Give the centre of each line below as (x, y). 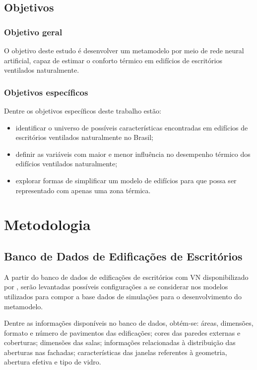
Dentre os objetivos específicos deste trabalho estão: (83, 111)
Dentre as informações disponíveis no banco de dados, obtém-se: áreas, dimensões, (129, 323)
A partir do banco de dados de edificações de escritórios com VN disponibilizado (126, 277)
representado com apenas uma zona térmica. (83, 190)
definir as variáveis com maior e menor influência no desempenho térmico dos (133, 154)
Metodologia (47, 224)
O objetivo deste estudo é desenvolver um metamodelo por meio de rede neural (124, 50)
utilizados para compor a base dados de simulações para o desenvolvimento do (123, 296)
